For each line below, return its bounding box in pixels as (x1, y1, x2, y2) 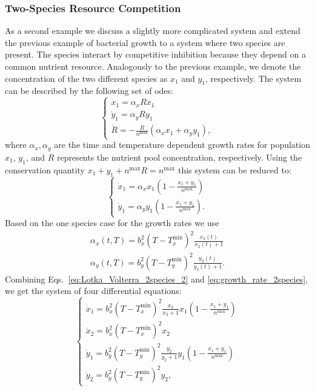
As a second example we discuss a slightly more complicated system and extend (5, 24, 300, 37)
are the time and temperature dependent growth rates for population (54, 138, 310, 151)
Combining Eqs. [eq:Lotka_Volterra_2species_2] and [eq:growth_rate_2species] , (5, 272, 308, 285)
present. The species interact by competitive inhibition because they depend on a (5, 48, 306, 61)
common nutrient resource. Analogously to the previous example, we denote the (5, 60, 301, 72)
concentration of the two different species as (5, 72, 168, 84)
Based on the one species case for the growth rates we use (5, 216, 219, 229)
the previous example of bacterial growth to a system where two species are (5, 36, 285, 48)
